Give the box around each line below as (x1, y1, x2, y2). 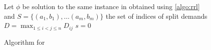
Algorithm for (4, 37, 45, 47)
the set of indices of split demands (105, 11, 208, 21)
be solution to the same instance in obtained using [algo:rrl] (22, 1, 200, 11)
